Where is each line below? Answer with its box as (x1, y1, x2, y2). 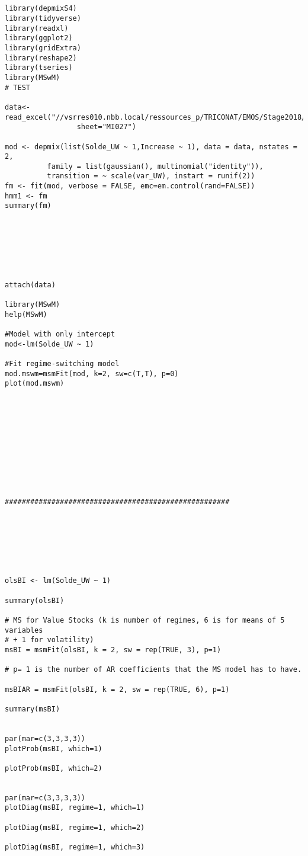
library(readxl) (5, 24, 69, 33)
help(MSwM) (5, 310, 47, 319)
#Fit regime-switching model (5, 359, 120, 368)
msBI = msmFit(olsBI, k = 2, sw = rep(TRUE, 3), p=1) (5, 645, 222, 654)
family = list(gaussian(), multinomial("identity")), (47, 162, 264, 171)
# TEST (5, 83, 30, 92)
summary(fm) (5, 201, 52, 210)
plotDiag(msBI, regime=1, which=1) (5, 803, 145, 812)
